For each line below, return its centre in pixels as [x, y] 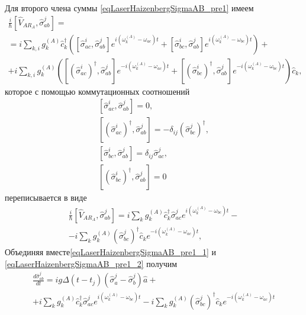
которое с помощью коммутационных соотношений [97, 91]
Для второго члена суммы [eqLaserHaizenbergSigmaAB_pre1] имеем [129, 8]
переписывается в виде [46, 197]
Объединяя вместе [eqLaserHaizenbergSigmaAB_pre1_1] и [110, 252]
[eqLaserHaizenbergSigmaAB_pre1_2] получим [91, 263]
